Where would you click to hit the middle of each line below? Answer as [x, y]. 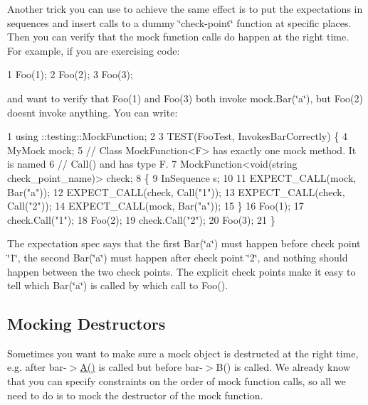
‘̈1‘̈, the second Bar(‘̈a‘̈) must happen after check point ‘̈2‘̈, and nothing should [178, 257]
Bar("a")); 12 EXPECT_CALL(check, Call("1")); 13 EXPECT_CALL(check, [176, 191]
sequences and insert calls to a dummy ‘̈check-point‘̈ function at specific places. [179, 22]
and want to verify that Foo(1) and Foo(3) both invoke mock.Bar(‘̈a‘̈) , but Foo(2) [185, 98]
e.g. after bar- [37, 367]
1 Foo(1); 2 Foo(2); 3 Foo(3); [70, 74]
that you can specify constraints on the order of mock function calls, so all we [177, 381]
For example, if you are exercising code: [94, 50]
